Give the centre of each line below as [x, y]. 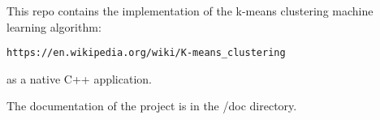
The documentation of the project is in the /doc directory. [152, 106]
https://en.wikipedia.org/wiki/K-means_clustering [146, 53]
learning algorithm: [54, 26]
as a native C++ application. [79, 78]
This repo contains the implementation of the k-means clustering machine [190, 11]
